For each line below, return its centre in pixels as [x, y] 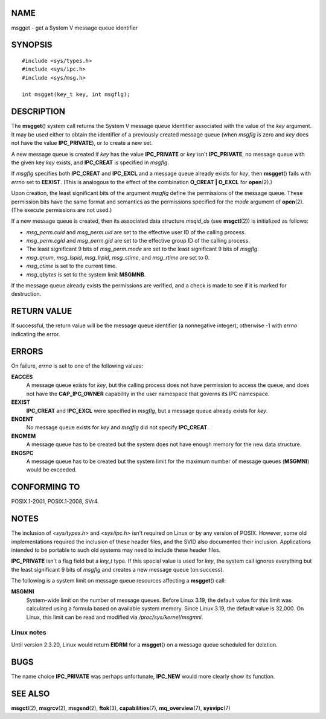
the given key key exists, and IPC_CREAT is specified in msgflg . [90, 162]
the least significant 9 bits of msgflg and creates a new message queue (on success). [118, 569]
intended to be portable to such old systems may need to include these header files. [116, 550]
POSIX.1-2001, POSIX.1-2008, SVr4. [55, 502]
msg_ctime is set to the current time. [72, 266]
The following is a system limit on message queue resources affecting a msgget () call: [119, 581]
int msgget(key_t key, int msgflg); [76, 94]
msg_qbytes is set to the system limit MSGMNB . [86, 274]
